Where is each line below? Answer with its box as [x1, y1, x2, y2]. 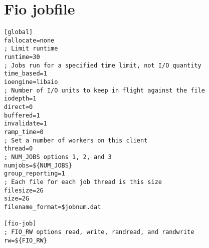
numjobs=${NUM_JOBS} [4, 161, 73, 169]
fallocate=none [4, 36, 55, 44]
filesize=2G [4, 186, 44, 194]
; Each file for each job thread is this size [4, 178, 162, 185]
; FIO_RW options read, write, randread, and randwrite [4, 228, 194, 235]
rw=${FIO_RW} [4, 236, 47, 244]
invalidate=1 [4, 120, 47, 127]
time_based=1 [4, 70, 47, 77]
